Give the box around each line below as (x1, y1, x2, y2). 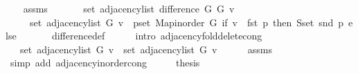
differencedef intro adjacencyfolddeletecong (51, 28, 262, 43)
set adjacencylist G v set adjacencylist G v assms (19, 41, 272, 56)
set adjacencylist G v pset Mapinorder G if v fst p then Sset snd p (29, 15, 344, 29)
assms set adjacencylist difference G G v (23, 1, 235, 15)
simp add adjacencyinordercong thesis (10, 55, 200, 70)
